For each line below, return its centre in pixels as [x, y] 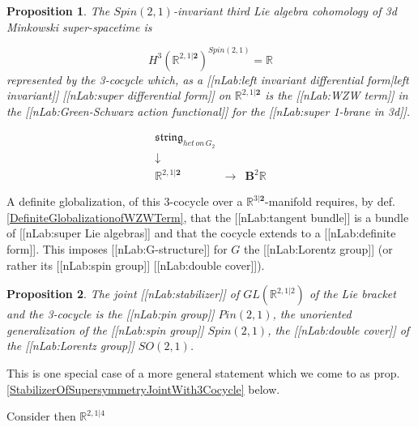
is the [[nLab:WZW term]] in [337, 95]
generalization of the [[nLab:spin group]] [105, 329]
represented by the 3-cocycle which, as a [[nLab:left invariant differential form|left [208, 79]
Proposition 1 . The [58, 11]
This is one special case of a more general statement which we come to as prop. [203, 373]
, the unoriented [312, 314]
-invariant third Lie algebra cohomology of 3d [285, 11]
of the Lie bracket [352, 294]
